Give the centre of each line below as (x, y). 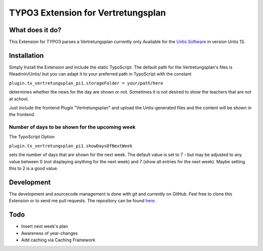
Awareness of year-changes (49, 233)
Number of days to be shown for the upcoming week (72, 127)
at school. (19, 99)
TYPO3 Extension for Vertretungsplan (87, 13)
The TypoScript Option (32, 137)
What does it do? (35, 30)
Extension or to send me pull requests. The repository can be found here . (82, 201)
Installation (26, 55)
